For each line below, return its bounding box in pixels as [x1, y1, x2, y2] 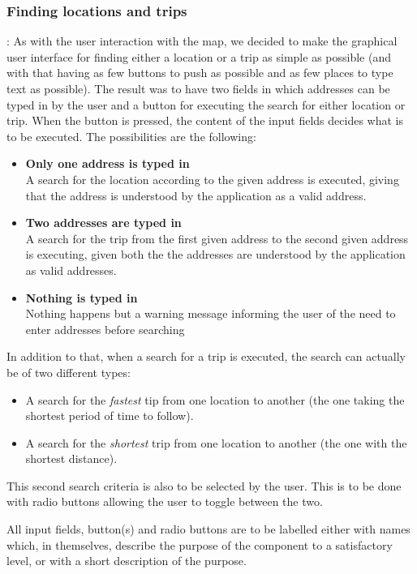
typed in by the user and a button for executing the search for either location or [6, 96, 406, 113]
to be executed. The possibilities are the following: [6, 127, 256, 144]
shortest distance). [25, 450, 118, 467]
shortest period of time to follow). [25, 407, 194, 424]
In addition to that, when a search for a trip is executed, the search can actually [6, 348, 406, 365]
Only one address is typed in [25, 155, 190, 172]
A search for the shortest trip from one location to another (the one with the [25, 434, 407, 451]
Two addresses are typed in [25, 214, 182, 231]
